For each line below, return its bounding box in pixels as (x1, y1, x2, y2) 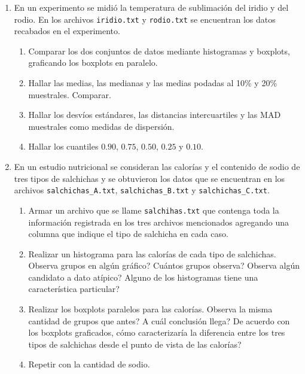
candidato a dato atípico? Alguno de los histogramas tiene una (28, 270, 258, 283)
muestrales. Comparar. (28, 88, 111, 101)
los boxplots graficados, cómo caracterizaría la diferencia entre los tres (28, 326, 285, 339)
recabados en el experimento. (14, 25, 120, 37)
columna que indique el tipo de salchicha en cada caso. (28, 227, 228, 240)
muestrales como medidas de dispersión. (28, 120, 175, 132)
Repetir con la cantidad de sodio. (28, 358, 150, 370)
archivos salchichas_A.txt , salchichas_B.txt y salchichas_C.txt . (14, 184, 270, 196)
